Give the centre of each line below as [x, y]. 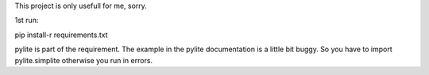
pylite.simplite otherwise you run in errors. [84, 60]
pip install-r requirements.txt [61, 35]
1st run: [27, 21]
